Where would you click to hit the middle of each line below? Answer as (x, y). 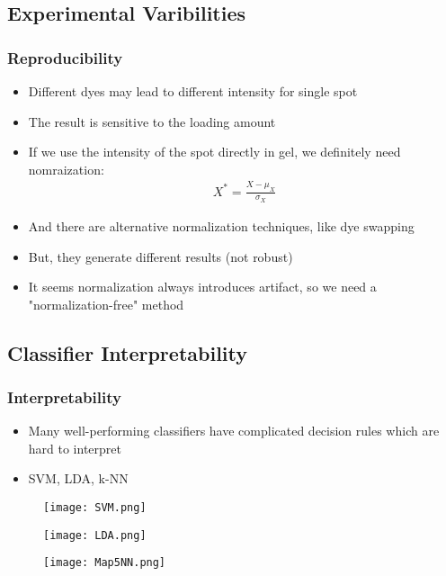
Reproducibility (65, 57)
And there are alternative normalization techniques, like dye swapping (221, 225)
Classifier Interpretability (127, 352)
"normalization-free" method (106, 304)
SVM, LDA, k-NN (78, 478)
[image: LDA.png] (95, 535)
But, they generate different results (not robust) (161, 256)
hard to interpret (75, 448)
